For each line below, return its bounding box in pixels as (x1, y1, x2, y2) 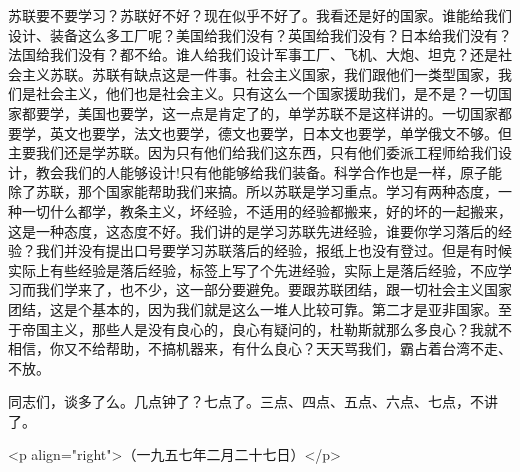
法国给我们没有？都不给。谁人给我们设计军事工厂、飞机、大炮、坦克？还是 (8, 44, 498, 65)
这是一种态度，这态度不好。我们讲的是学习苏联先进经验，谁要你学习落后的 (8, 220, 498, 241)
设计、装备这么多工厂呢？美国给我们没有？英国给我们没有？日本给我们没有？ (8, 24, 512, 45)
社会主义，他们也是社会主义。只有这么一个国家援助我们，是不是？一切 (35, 83, 498, 104)
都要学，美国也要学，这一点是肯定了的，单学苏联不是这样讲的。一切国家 (21, 102, 498, 123)
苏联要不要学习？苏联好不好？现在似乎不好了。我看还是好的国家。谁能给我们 (8, 5, 512, 25)
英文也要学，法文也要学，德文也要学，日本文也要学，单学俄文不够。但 (49, 122, 512, 143)
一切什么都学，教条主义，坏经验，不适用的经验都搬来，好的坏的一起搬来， (21, 200, 512, 221)
